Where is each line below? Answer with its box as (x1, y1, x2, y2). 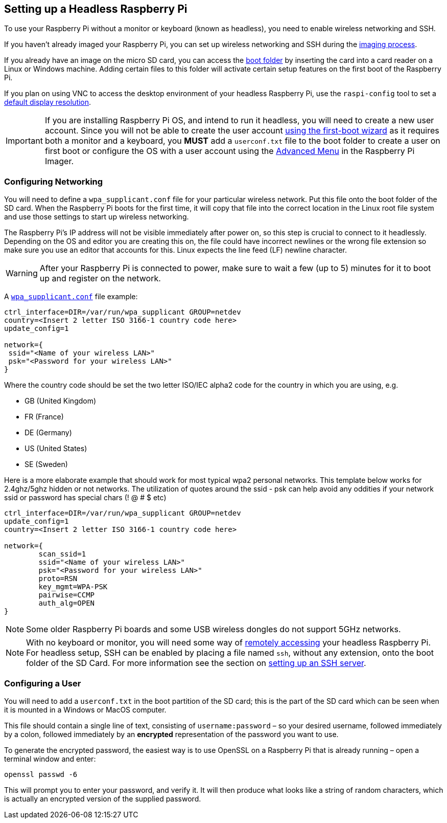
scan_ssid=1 (38, 550, 86, 559)
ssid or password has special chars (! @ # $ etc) (4, 493, 167, 502)
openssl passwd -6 (4, 770, 78, 778)
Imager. (44, 156, 74, 167)
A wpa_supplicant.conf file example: (4, 292, 138, 301)
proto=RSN (38, 574, 78, 583)
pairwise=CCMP (38, 591, 95, 599)
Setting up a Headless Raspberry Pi (4, 3, 187, 15)
